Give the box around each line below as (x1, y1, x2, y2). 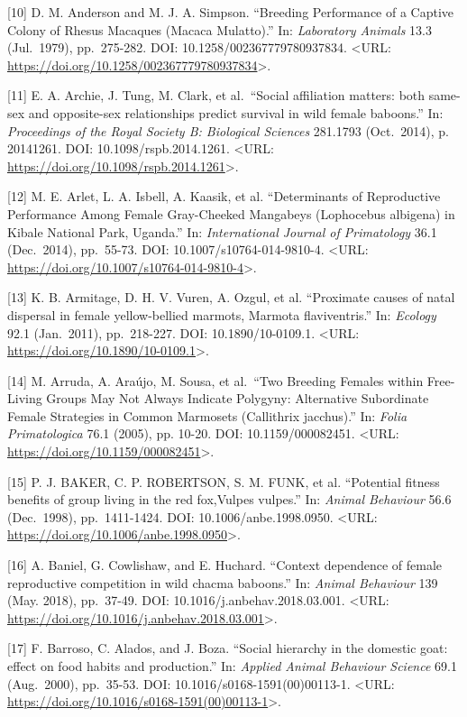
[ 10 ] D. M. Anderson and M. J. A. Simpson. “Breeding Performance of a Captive (7, 3, 454, 21)
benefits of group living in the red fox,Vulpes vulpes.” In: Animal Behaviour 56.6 (7, 490, 452, 509)
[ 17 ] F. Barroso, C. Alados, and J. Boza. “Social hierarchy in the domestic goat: (7, 639, 448, 657)
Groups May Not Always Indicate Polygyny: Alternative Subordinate (46, 389, 429, 408)
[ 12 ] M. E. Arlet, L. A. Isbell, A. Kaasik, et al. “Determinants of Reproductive (7, 187, 441, 206)
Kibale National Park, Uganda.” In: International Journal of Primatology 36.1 (7, 222, 437, 241)
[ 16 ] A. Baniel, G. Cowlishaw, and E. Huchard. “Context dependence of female (7, 556, 443, 575)
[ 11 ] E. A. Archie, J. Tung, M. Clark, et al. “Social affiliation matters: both (7, 86, 426, 105)
